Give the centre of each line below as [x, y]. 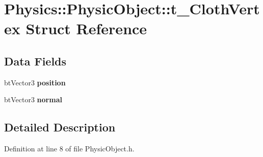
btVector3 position [35, 82]
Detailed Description [60, 127]
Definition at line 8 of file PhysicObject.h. [69, 149]
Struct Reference [86, 28]
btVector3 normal [33, 99]
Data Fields [35, 61]
